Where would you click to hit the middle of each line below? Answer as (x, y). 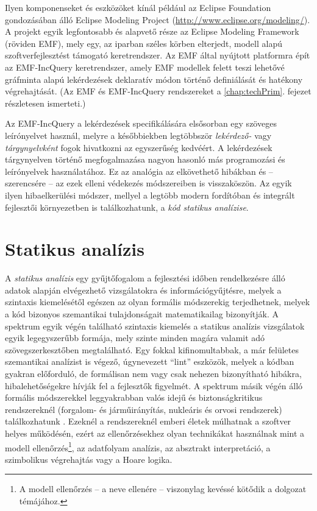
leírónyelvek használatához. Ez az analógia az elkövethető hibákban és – (139, 171)
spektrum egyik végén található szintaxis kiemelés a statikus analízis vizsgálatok (155, 326)
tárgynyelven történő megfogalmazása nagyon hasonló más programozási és (145, 159)
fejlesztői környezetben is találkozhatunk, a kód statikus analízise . (127, 207)
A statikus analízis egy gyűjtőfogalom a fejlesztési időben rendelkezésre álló (145, 278)
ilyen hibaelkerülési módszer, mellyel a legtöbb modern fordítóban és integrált (150, 195)
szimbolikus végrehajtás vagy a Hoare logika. (89, 459)
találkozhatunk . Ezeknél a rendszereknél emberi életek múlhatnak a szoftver (148, 421)
